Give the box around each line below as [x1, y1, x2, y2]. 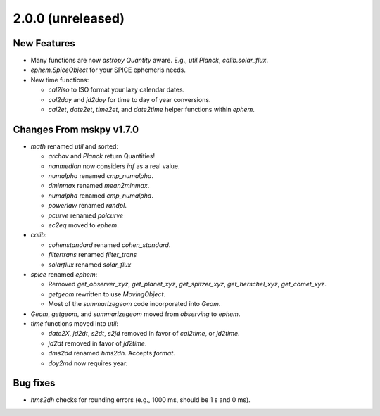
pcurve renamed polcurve [48, 211, 124, 220]
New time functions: [30, 75, 89, 84]
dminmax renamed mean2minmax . [48, 182, 150, 190]
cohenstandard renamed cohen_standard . [48, 240, 171, 249]
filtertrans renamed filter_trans [48, 251, 137, 259]
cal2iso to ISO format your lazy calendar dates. [48, 85, 185, 94]
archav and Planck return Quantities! [48, 152, 156, 160]
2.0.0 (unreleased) [13, 11, 125, 26]
